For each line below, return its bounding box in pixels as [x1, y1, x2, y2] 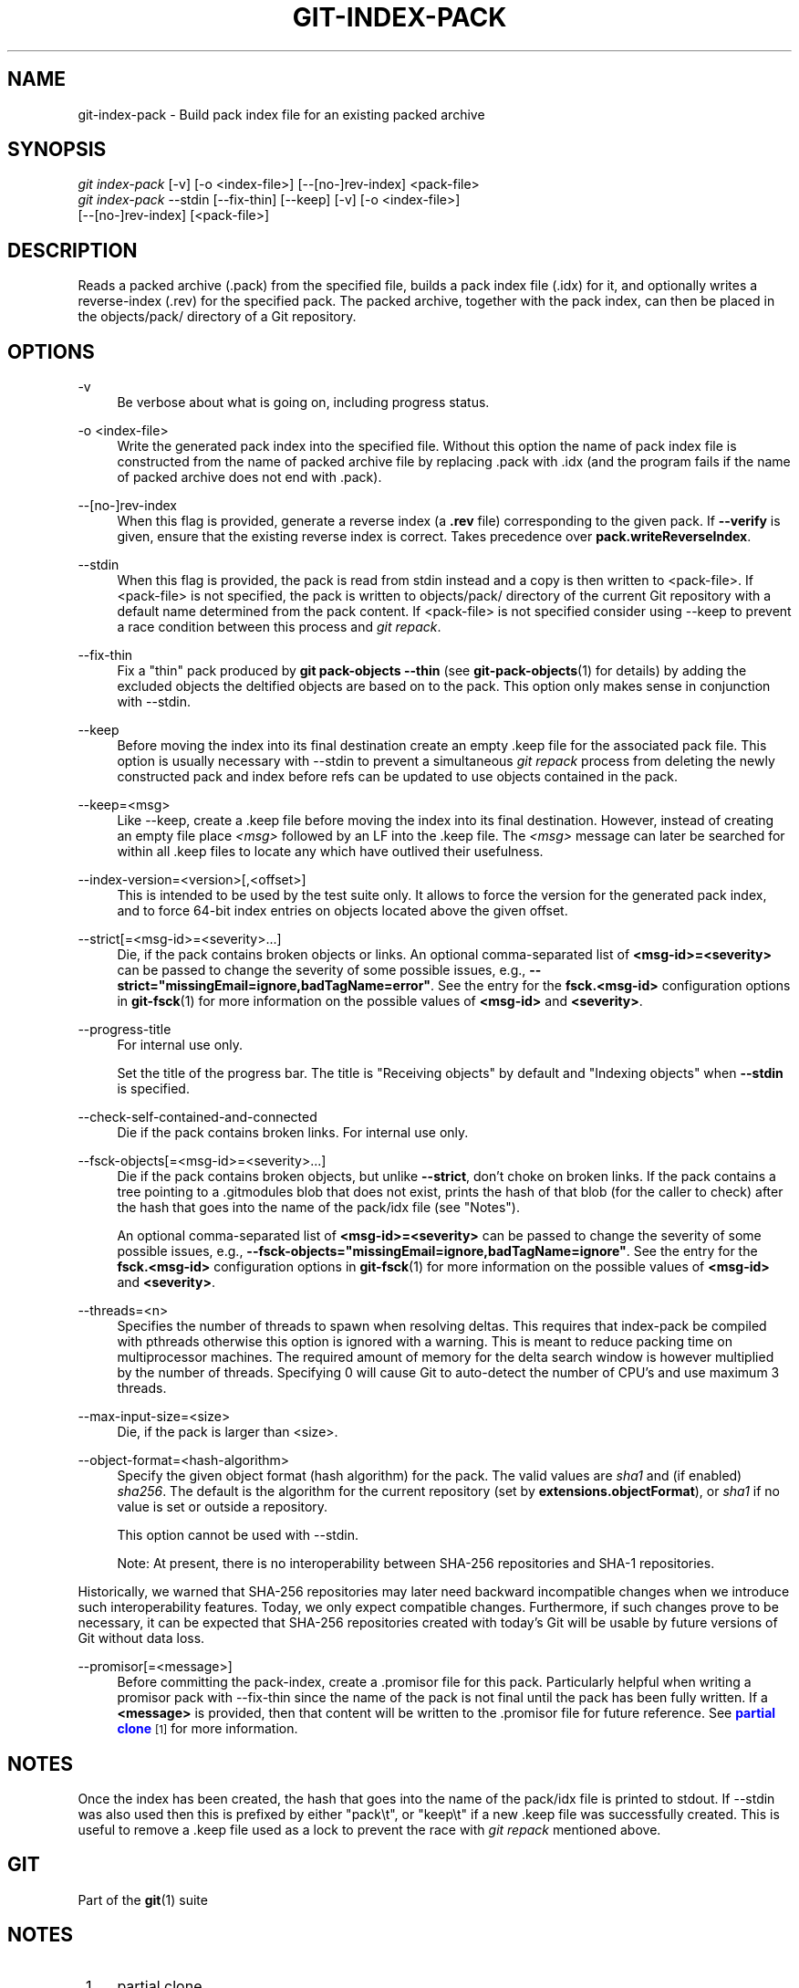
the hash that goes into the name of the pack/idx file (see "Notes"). [117, 1199, 520, 1216]
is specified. [117, 1081, 190, 1097]
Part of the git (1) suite [78, 1891, 208, 1908]
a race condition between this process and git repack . [117, 619, 441, 635]
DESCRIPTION [7, 238, 138, 262]
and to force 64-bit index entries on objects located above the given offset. [117, 903, 568, 919]
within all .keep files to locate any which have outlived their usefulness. [117, 843, 544, 860]
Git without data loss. [78, 1630, 205, 1647]
